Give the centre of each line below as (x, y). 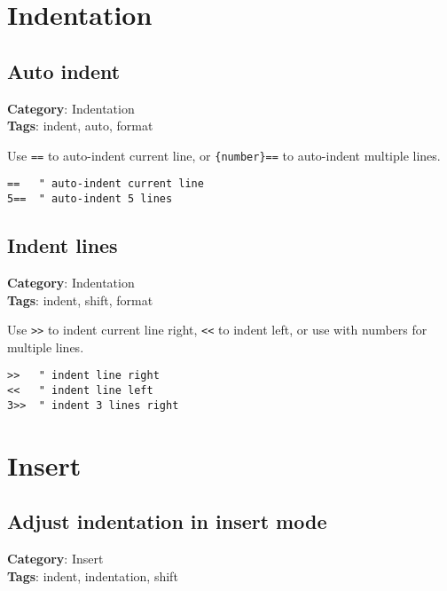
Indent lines (63, 245)
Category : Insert (55, 558)
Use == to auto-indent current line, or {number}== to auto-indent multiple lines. (224, 155)
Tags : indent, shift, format (80, 299)
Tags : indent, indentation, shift (93, 575)
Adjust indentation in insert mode (167, 521)
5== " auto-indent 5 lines (90, 199)
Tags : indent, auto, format (80, 126)
